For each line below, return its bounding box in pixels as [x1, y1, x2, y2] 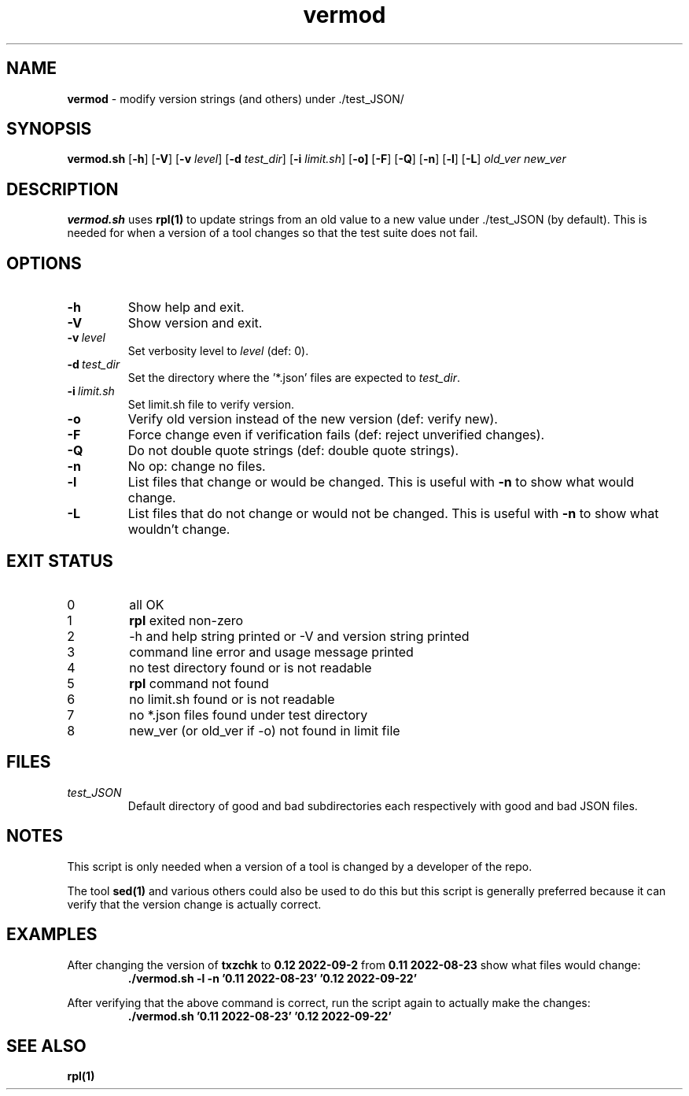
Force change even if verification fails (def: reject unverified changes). [127, 427, 545, 443]
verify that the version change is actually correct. [67, 897, 322, 911]
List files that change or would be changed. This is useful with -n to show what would [127, 474, 635, 491]
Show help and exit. [127, 299, 245, 316]
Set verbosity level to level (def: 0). [127, 344, 309, 358]
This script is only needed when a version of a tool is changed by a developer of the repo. [67, 859, 532, 873]
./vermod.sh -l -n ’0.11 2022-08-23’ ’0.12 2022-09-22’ [127, 971, 418, 985]
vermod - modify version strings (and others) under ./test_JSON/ [67, 91, 404, 106]
